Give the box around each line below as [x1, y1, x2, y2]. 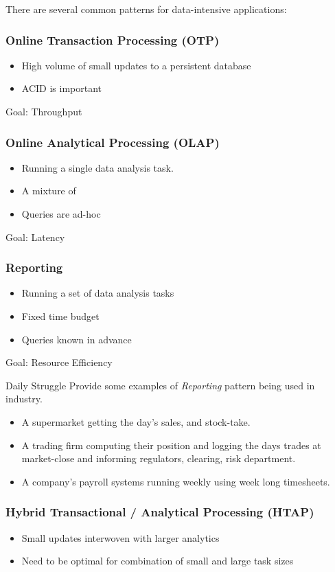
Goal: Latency [5, 229, 65, 244]
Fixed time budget [21, 309, 100, 323]
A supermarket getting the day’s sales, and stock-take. [21, 414, 251, 428]
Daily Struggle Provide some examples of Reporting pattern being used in [5, 378, 315, 392]
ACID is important [21, 81, 102, 95]
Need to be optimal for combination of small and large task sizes [21, 553, 294, 568]
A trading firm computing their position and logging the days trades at [21, 437, 321, 452]
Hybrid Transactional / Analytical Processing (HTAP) [5, 503, 314, 520]
